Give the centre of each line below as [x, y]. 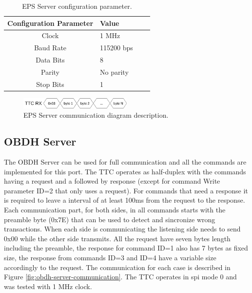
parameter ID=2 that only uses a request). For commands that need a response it [126, 190]
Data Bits [50, 60]
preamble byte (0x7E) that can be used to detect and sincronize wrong [110, 219]
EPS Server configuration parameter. [77, 6]
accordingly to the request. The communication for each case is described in [117, 267]
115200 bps [116, 48]
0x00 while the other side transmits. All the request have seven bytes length [117, 238]
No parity [114, 72]
